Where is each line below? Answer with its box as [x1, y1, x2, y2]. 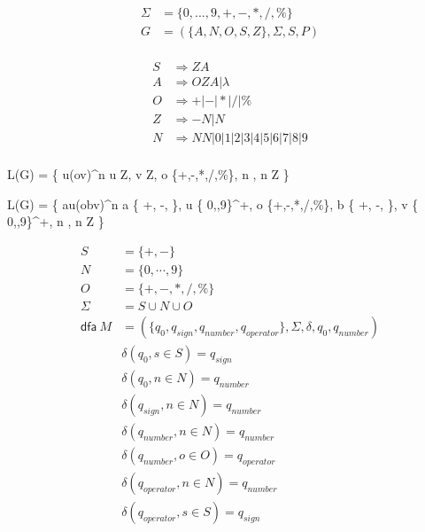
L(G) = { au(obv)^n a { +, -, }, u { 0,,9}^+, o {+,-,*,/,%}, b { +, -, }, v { [7, 194, 419, 213]
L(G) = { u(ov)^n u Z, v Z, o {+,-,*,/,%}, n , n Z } [7, 165, 290, 184]
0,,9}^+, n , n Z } [7, 212, 104, 231]
